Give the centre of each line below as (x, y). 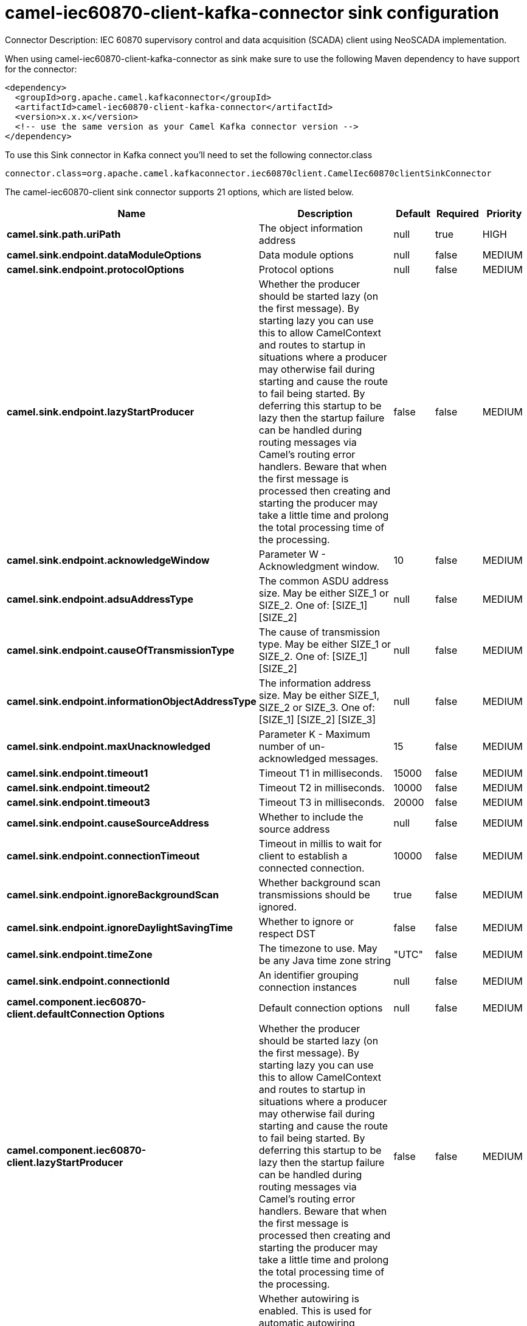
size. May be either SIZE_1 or (324, 593)
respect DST (287, 933)
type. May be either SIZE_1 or (325, 644)
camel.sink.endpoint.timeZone (80, 954)
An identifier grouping (308, 975)
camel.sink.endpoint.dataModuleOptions (104, 255)
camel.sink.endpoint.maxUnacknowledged (109, 746)
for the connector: (41, 69)
